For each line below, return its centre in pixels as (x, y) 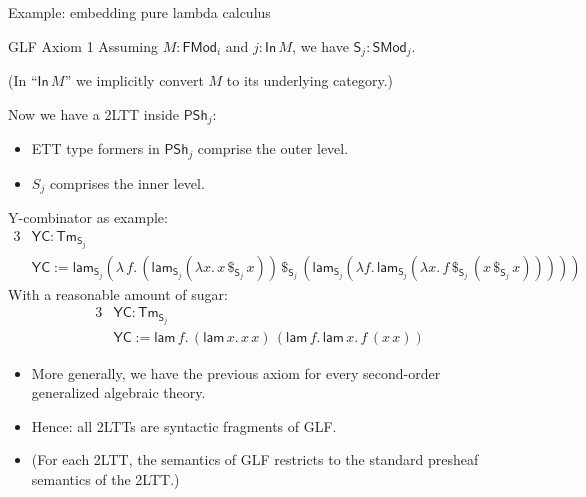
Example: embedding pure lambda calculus (139, 12)
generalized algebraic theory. (118, 392)
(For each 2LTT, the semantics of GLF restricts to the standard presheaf (255, 459)
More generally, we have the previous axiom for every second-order (236, 372)
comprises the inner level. (127, 182)
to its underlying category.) (310, 80)
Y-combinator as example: (88, 217)
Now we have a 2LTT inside (93, 113)
